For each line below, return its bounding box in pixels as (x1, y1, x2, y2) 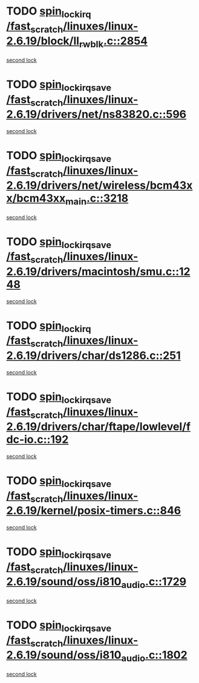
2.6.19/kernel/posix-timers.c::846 (6, 504, 181, 518)
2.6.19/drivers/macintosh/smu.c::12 (6, 264, 191, 278)
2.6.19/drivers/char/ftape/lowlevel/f (6, 420, 191, 434)
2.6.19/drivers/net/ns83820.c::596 (6, 108, 187, 122)
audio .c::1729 (120, 575, 186, 591)
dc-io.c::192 (6, 433, 69, 446)
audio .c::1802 (120, 649, 188, 664)
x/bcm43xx (6, 192, 66, 205)
